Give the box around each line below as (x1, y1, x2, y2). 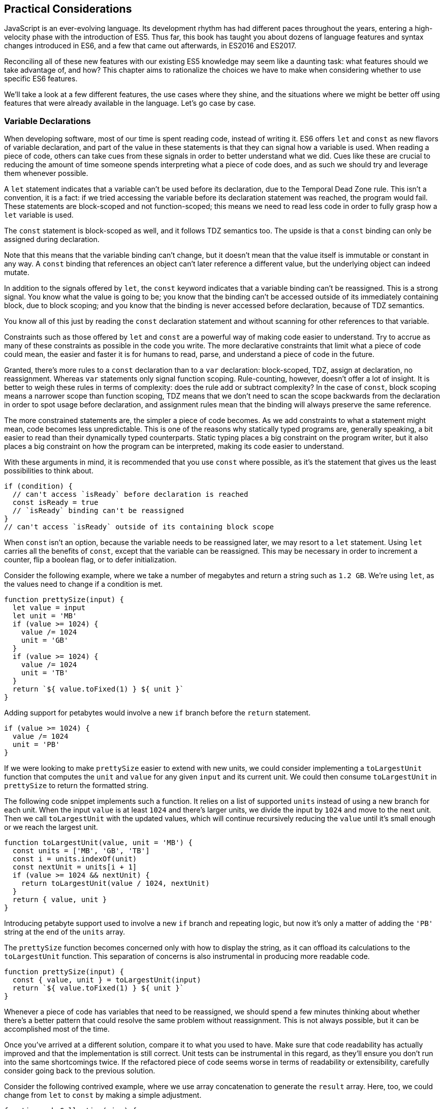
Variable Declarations (4, 115, 91, 126)
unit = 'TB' (21, 669, 69, 677)
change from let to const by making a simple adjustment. (4, 1091, 202, 1100)
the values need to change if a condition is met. (4, 580, 163, 589)
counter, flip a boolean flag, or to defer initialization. (4, 555, 177, 564)
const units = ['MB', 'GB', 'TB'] (12, 847, 150, 855)
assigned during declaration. (4, 235, 100, 244)
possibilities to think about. (4, 466, 93, 475)
